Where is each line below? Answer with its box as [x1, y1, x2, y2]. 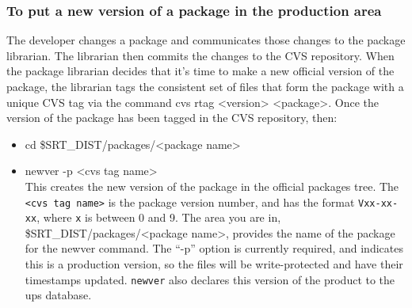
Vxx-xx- [358, 197, 399, 209]
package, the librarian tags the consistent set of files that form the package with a [6, 78, 404, 94]
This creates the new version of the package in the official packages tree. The [25, 177, 399, 194]
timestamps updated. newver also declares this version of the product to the [25, 271, 395, 287]
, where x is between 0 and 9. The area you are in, [36, 209, 281, 226]
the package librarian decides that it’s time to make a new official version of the [6, 63, 395, 79]
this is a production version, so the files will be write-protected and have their [25, 256, 403, 272]
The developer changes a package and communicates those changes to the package [6, 32, 406, 48]
